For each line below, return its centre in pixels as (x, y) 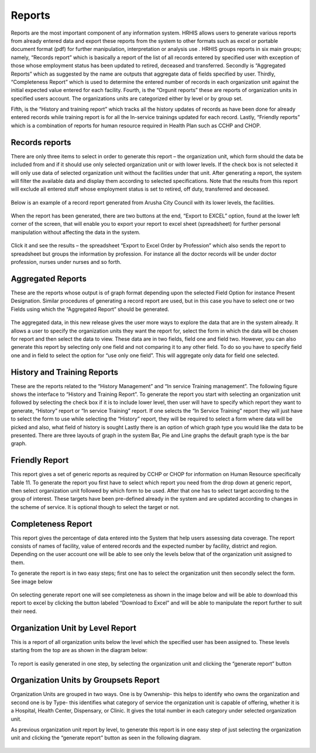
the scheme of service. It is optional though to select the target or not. (95, 507)
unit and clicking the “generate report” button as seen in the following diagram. (106, 738)
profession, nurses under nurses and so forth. (66, 262)
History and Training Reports (64, 372)
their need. (24, 611)
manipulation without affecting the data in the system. (75, 232)
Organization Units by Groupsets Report (85, 680)
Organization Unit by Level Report (74, 628)
